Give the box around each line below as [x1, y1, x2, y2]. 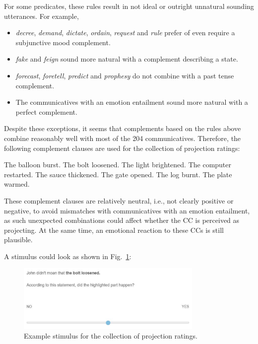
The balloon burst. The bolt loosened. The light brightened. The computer [4, 159, 232, 170]
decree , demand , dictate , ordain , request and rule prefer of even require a [15, 27, 235, 38]
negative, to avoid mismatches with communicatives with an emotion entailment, [4, 205, 250, 215]
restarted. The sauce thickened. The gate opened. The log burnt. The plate [4, 169, 232, 179]
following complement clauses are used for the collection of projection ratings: [4, 142, 240, 153]
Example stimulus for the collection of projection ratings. [24, 331, 197, 341]
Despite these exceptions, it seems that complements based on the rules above [4, 123, 241, 134]
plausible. [4, 234, 33, 245]
